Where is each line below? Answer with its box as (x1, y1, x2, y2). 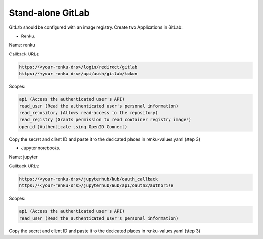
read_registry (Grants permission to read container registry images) (19, 117, 192, 123)
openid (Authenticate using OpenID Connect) (19, 124, 128, 129)
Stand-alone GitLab (9, 7, 90, 18)
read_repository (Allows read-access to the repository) (19, 110, 158, 115)
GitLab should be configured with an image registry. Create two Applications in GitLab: (9, 24, 183, 30)
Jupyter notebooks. (21, 145, 61, 151)
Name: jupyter (9, 154, 38, 160)
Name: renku (9, 42, 35, 48)
